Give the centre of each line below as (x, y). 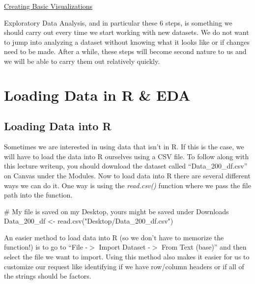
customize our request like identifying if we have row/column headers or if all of (124, 266)
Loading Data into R (58, 126)
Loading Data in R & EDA (97, 95)
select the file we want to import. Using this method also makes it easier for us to (127, 257)
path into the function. (38, 195)
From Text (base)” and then (204, 247)
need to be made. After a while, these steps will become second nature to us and (125, 51)
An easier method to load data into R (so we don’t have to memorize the (114, 237)
